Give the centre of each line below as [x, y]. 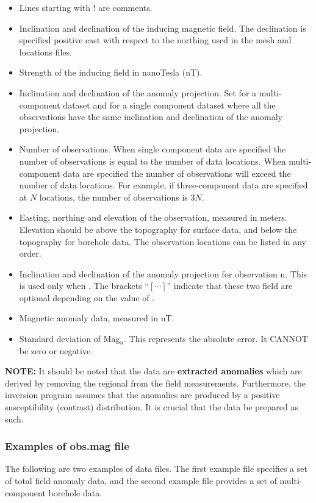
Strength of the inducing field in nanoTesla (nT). [111, 72]
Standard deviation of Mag [70, 339]
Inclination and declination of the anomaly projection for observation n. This [163, 273]
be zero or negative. [56, 350]
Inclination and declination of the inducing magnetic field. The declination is [163, 28]
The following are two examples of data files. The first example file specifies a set [156, 469]
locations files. [45, 52]
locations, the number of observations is [113, 197]
